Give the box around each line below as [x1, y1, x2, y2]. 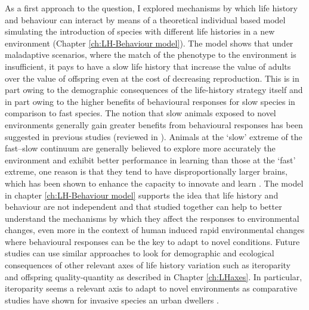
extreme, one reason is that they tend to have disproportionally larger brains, [5, 165, 288, 178]
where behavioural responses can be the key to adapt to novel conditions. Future [5, 235, 300, 247]
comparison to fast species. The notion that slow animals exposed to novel [5, 107, 276, 119]
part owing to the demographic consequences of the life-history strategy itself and [5, 83, 303, 96]
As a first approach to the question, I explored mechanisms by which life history [5, 2, 298, 14]
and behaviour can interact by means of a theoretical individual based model [5, 13, 286, 26]
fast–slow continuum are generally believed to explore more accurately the [5, 142, 276, 154]
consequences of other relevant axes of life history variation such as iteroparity [5, 259, 291, 271]
